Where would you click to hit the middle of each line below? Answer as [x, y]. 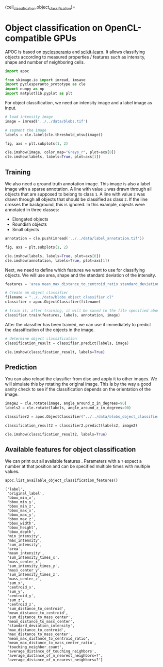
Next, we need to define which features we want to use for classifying [75, 270]
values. [12, 471]
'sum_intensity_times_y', [33, 566]
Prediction [21, 367]
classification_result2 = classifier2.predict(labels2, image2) [71, 425]
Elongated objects [30, 219]
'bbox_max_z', [21, 519]
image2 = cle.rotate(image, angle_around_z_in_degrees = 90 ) [66, 403]
